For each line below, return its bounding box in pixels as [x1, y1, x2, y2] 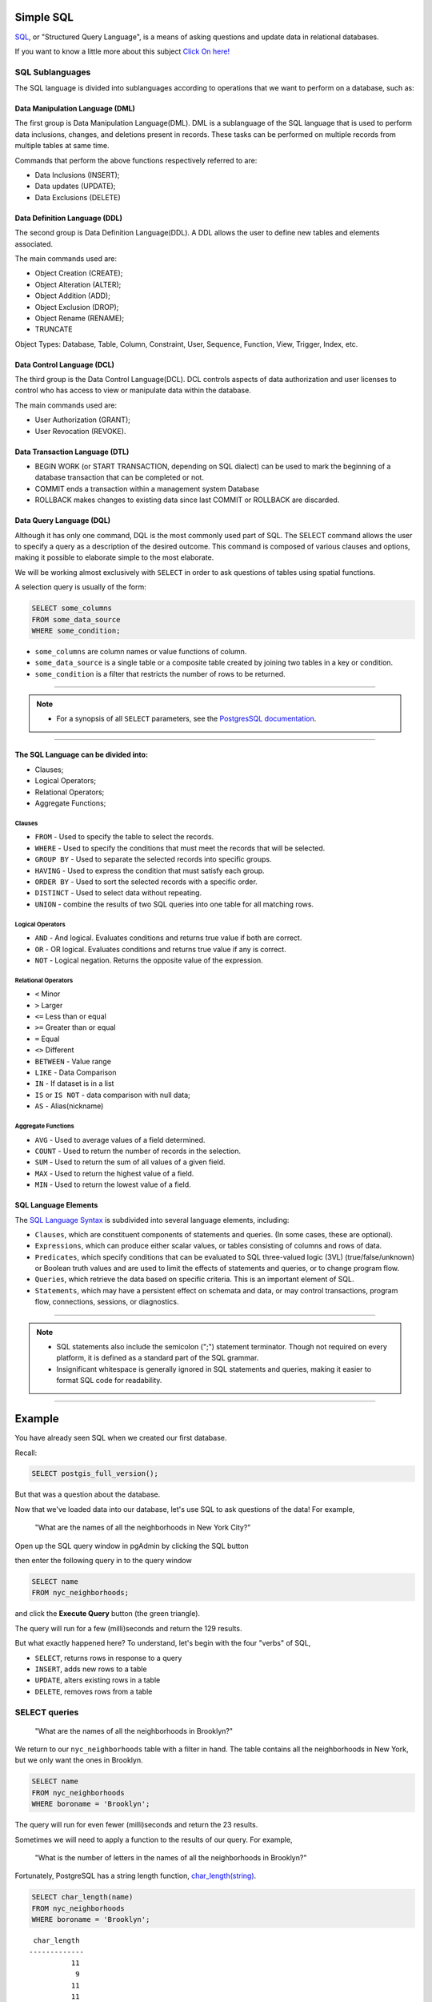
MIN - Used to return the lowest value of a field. [34, 1180, 191, 1189]
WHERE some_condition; [31, 625, 121, 635]
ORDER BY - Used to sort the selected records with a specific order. [34, 877, 258, 886]
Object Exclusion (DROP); [34, 302, 119, 312]
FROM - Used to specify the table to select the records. [34, 832, 214, 842]
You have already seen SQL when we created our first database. [14, 1433, 227, 1443]
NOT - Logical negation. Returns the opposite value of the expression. [34, 955, 263, 965]
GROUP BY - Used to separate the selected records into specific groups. [34, 854, 272, 864]
